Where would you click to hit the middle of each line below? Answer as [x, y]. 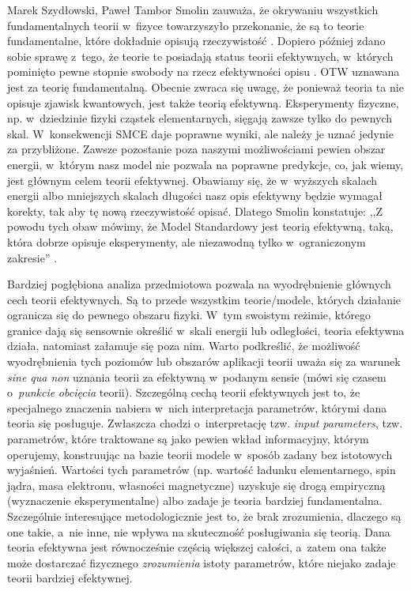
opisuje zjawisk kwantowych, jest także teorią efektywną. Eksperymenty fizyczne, [203, 102]
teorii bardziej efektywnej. [70, 578]
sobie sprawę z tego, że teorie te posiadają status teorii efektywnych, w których [200, 56]
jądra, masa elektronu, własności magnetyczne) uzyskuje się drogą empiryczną [196, 485]
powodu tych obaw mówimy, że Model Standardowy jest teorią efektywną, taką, [200, 226]
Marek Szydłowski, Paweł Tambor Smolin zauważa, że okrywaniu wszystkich [193, 9]
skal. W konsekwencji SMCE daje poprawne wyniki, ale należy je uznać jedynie [200, 133]
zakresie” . [32, 257]
